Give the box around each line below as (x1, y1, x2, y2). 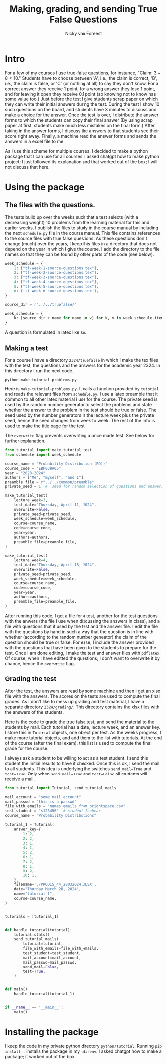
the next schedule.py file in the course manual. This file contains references (5, 230, 160, 236)
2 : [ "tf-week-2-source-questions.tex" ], (14, 270, 99, 275)
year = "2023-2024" (5, 470, 46, 476)
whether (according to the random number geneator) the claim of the (5, 634, 147, 640)
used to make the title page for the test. (5, 423, 86, 429)
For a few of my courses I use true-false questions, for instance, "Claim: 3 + (5, 70, 161, 76)
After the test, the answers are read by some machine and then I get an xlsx (5, 688, 161, 694)
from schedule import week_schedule (5, 452, 81, 457)
